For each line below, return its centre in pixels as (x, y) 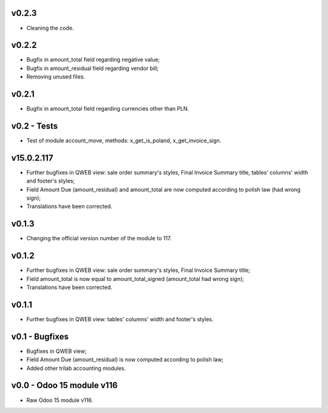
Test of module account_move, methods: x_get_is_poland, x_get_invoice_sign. (124, 141)
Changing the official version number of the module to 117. (99, 238)
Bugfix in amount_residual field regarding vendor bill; (93, 68)
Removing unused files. (56, 77)
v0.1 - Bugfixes (40, 337)
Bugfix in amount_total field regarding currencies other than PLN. (108, 109)
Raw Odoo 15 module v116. (60, 400)
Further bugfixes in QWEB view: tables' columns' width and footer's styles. (120, 319)
